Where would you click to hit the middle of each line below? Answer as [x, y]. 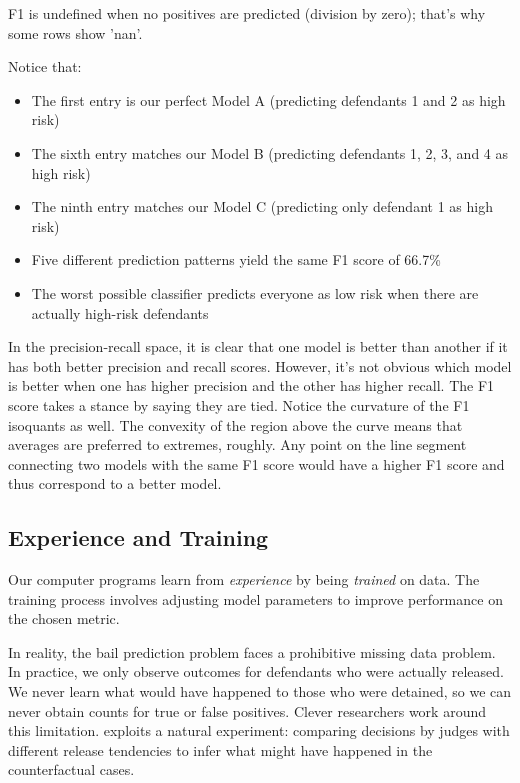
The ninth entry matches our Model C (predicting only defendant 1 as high [262, 206]
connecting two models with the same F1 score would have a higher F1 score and [256, 463]
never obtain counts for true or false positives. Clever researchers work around [247, 710]
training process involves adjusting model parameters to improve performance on [255, 598]
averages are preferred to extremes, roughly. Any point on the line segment [237, 444]
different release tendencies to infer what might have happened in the [220, 749]
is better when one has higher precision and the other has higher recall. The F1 [251, 385]
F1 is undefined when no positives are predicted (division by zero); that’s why [247, 13]
